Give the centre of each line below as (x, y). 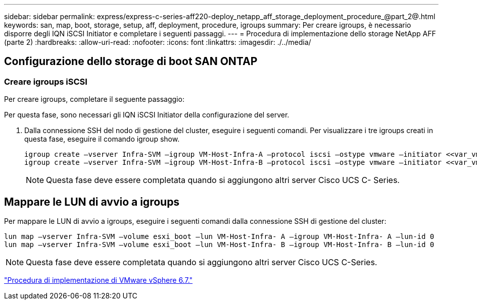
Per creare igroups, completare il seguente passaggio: (94, 99)
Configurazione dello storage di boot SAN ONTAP (131, 62)
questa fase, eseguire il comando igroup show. (102, 139)
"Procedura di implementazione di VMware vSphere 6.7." (99, 280)
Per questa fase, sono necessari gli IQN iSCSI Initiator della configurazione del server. (147, 115)
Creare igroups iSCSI (46, 81)
